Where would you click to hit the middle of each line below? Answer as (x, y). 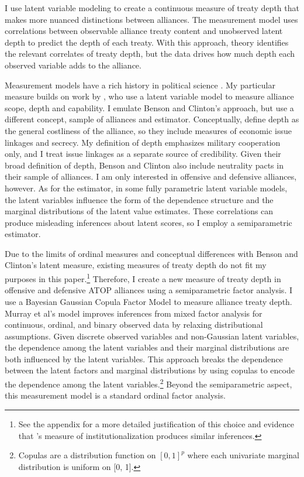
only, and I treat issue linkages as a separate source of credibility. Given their (143, 154)
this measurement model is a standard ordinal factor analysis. (115, 395)
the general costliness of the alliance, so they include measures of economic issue (148, 130)
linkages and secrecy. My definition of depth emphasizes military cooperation (143, 142)
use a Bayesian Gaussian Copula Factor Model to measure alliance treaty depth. (148, 301)
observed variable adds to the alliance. (73, 65)
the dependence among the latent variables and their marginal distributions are (147, 347)
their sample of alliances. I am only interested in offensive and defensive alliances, (151, 176)
